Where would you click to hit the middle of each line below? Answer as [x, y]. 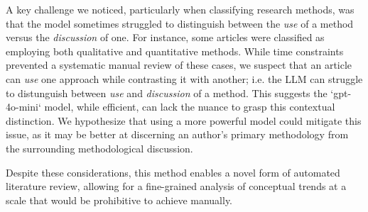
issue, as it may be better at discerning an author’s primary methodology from [177, 134]
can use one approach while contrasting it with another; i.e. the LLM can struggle [184, 78]
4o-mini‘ [23, 107]
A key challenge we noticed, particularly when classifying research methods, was [180, 9]
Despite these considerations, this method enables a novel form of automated [173, 172]
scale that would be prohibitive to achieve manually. [119, 200]
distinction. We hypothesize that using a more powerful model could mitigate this [184, 120]
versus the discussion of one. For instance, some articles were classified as [165, 37]
